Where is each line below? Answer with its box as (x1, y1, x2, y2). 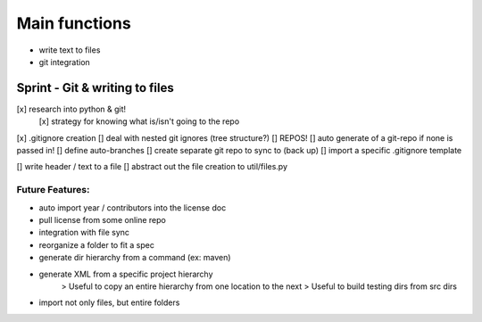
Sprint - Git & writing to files (16, 80, 174, 95)
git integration (38, 56, 91, 67)
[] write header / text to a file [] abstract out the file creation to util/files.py (16, 161, 288, 172)
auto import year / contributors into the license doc (38, 202, 227, 213)
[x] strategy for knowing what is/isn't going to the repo (38, 116, 240, 127)
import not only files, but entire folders (38, 297, 180, 308)
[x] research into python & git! (16, 103, 127, 114)
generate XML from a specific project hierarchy (38, 268, 213, 279)
